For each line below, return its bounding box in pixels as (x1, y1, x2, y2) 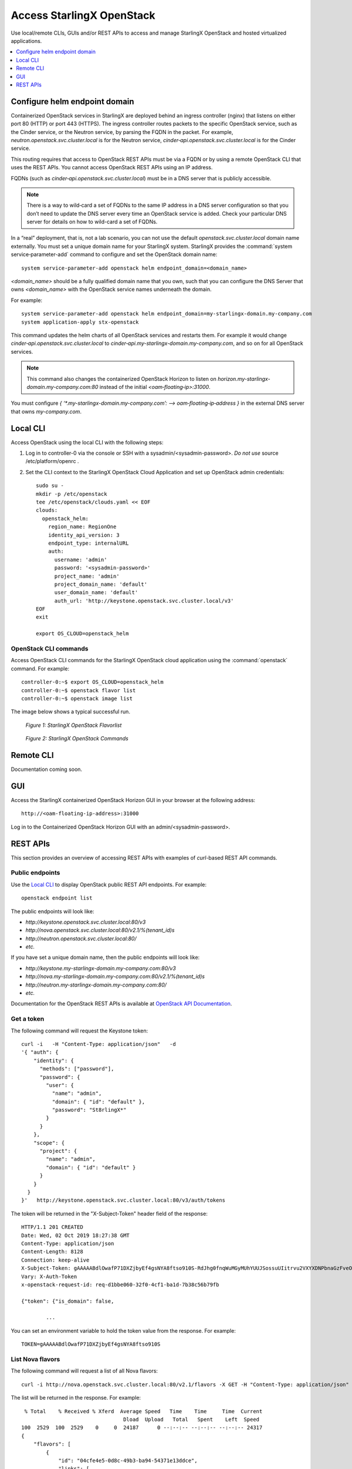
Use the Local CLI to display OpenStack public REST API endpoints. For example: (11, 881, 207, 888)
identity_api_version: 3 (48, 532, 120, 538)
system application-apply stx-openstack (21, 318, 139, 326)
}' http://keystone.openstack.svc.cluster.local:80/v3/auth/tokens (21, 1197, 226, 1204)
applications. (11, 37, 42, 44)
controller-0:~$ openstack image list (21, 695, 133, 702)
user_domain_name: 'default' (54, 589, 138, 596)
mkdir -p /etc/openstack (36, 491, 107, 497)
